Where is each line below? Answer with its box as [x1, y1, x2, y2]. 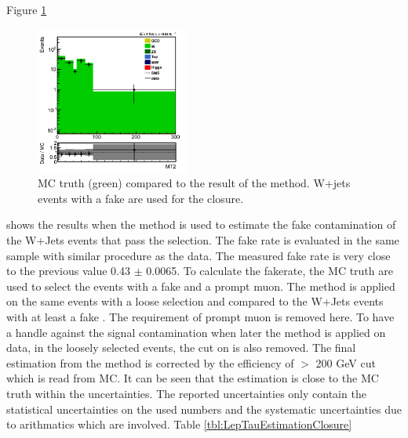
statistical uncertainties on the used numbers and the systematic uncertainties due [6, 400, 402, 417]
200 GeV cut [315, 354, 376, 371]
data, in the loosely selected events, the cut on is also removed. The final [6, 339, 356, 356]
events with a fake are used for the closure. [38, 190, 244, 206]
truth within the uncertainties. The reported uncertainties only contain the [6, 386, 366, 402]
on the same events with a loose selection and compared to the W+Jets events [6, 293, 384, 309]
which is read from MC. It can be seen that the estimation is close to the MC [6, 370, 379, 386]
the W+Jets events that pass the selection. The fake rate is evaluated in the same [6, 232, 399, 248]
